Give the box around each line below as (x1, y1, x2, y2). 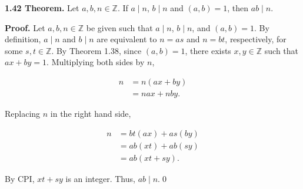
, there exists (185, 44, 231, 56)
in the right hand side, (50, 107, 131, 120)
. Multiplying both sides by (46, 56, 145, 68)
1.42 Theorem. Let (5, 2, 79, 14)
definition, (5, 33, 41, 45)
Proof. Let (5, 21, 45, 33)
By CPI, (5, 172, 35, 184)
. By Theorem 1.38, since (51, 44, 142, 56)
